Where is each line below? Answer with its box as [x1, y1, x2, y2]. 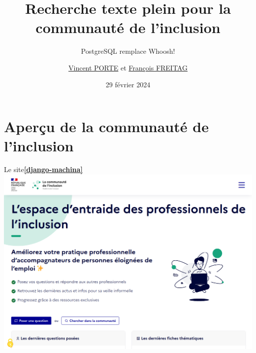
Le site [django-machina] [4, 164, 83, 175]
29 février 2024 [105, 79, 151, 89]
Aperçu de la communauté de [4, 116, 209, 137]
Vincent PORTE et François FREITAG [68, 62, 188, 72]
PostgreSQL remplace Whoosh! [81, 46, 175, 56]
